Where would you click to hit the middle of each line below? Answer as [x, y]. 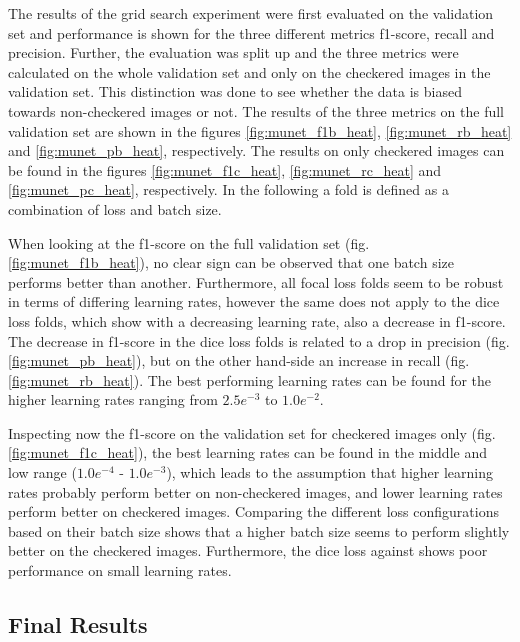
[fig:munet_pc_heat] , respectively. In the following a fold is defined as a [228, 189]
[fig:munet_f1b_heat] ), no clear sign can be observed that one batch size [231, 262]
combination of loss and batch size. [115, 208]
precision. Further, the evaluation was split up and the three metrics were [233, 52]
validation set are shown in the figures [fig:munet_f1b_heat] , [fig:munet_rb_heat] [260, 130]
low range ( [42, 472]
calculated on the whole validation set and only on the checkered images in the [249, 71]
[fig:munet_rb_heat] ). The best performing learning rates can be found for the [250, 379]
